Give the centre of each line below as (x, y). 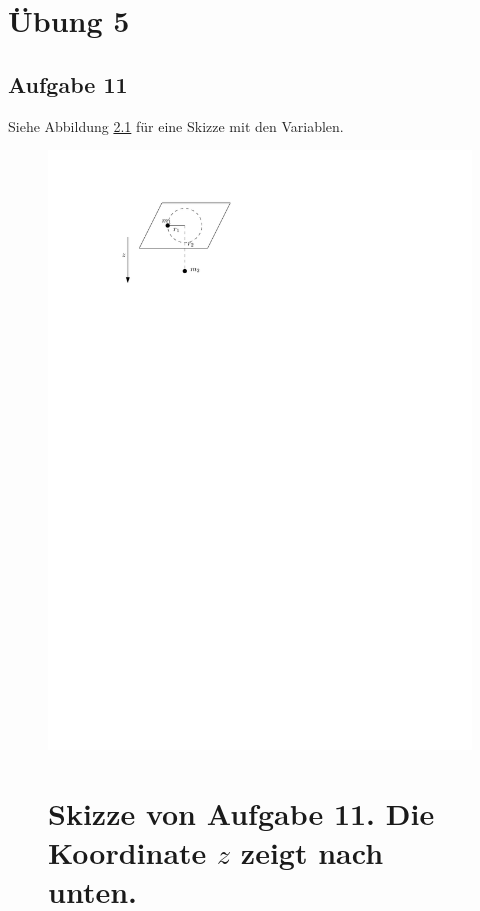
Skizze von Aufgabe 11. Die (241, 812)
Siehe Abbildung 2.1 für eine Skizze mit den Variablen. (176, 125)
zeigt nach (312, 852)
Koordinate (127, 852)
